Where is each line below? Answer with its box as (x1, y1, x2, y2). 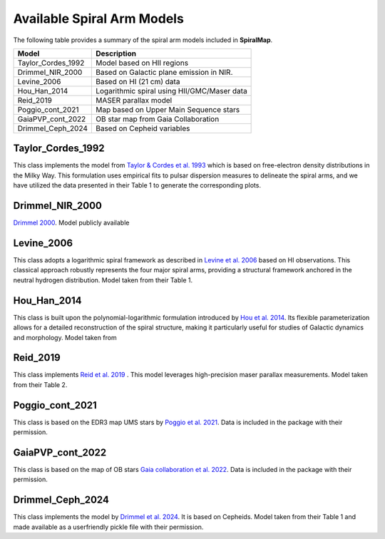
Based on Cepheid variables (95, 123, 190, 133)
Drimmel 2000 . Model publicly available (13, 218, 130, 227)
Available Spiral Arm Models (13, 11, 185, 26)
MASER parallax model (95, 95, 173, 105)
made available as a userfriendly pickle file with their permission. (13, 523, 204, 531)
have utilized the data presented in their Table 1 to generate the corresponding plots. (13, 181, 262, 190)
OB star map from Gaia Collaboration (95, 114, 220, 124)
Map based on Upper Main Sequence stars (95, 104, 240, 114)
